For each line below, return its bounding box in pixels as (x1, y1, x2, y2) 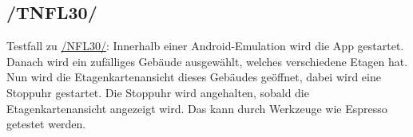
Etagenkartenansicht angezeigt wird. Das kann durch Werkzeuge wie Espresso (6, 100, 387, 116)
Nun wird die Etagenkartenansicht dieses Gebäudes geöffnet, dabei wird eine (6, 68, 381, 85)
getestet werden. (6, 115, 86, 132)
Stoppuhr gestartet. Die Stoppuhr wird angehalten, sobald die (6, 84, 309, 100)
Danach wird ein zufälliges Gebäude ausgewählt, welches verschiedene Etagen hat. (6, 53, 408, 69)
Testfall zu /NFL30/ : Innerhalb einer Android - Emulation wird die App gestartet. (6, 37, 404, 54)
